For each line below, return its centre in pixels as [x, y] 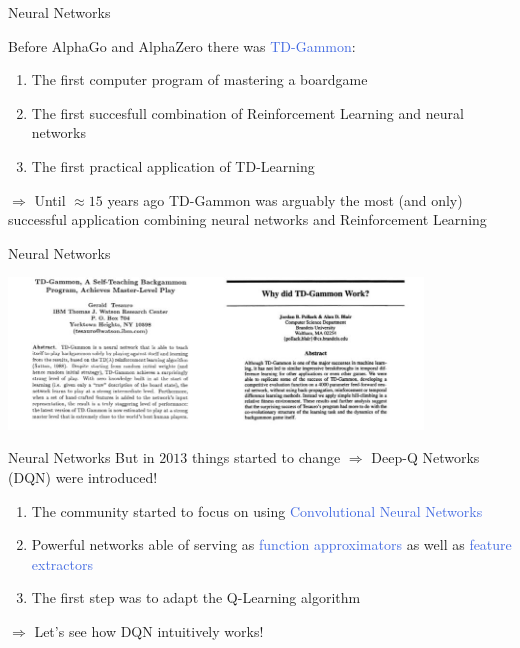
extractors [62, 563]
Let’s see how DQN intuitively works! [149, 631]
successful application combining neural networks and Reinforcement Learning [247, 219]
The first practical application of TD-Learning [173, 165]
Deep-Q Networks [425, 457]
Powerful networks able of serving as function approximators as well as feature [271, 544]
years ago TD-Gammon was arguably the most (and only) [285, 199]
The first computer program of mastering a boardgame [199, 79]
